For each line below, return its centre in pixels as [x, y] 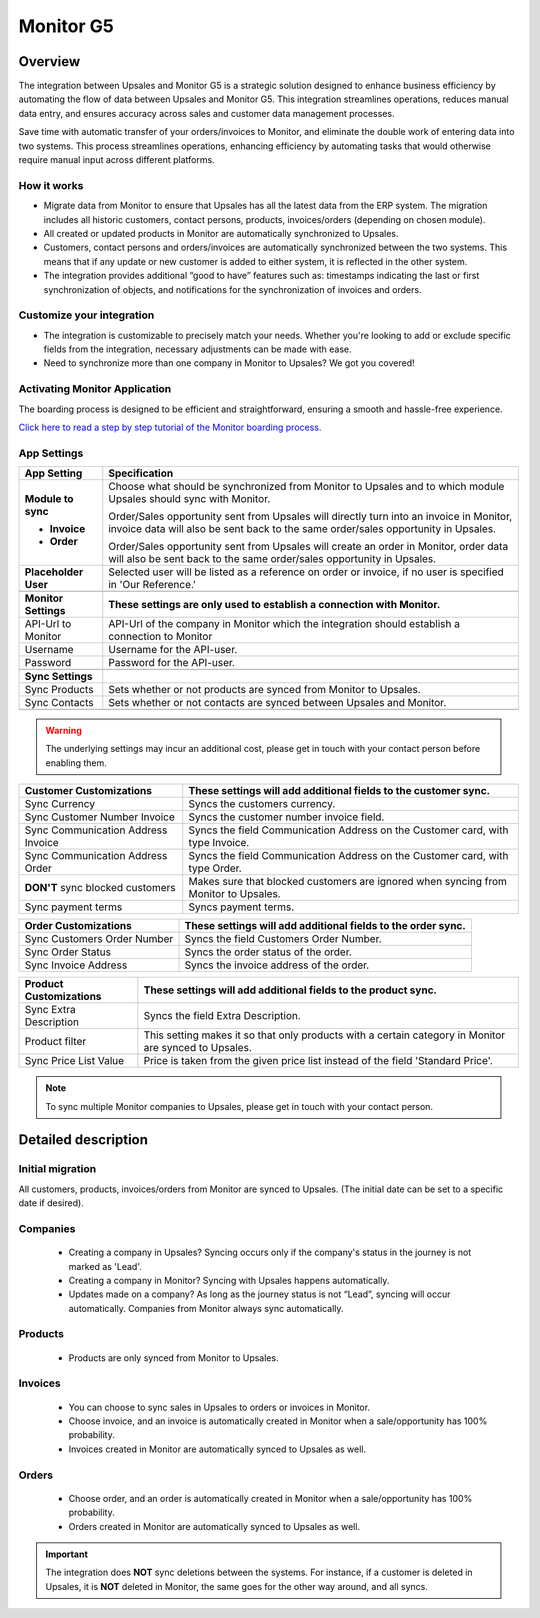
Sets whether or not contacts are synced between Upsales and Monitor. [277, 703]
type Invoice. [219, 843]
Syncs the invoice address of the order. [277, 965]
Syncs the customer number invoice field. [286, 817]
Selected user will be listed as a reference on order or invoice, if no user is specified [306, 572]
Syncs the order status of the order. [268, 952]
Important [67, 1554]
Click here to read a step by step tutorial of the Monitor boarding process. [170, 427]
